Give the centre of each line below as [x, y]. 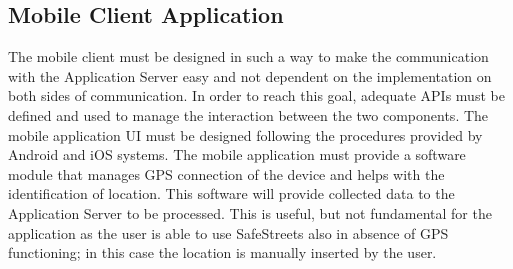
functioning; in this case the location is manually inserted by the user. [222, 252]
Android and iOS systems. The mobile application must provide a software [237, 154]
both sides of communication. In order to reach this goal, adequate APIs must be [256, 95]
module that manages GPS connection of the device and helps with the [226, 173]
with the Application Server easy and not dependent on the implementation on [250, 75]
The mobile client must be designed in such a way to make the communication [248, 56]
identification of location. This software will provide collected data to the [231, 193]
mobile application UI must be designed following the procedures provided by [245, 134]
